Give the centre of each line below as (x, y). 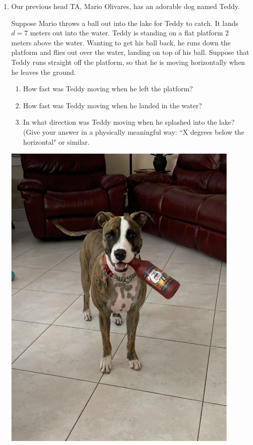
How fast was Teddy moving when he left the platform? (108, 89)
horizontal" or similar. (56, 141)
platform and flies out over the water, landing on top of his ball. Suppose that (130, 52)
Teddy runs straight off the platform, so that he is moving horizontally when (128, 62)
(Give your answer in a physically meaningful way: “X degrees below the (134, 131)
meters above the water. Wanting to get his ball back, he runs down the (121, 42)
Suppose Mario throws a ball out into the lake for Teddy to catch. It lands (125, 23)
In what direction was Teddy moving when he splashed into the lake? (129, 122)
